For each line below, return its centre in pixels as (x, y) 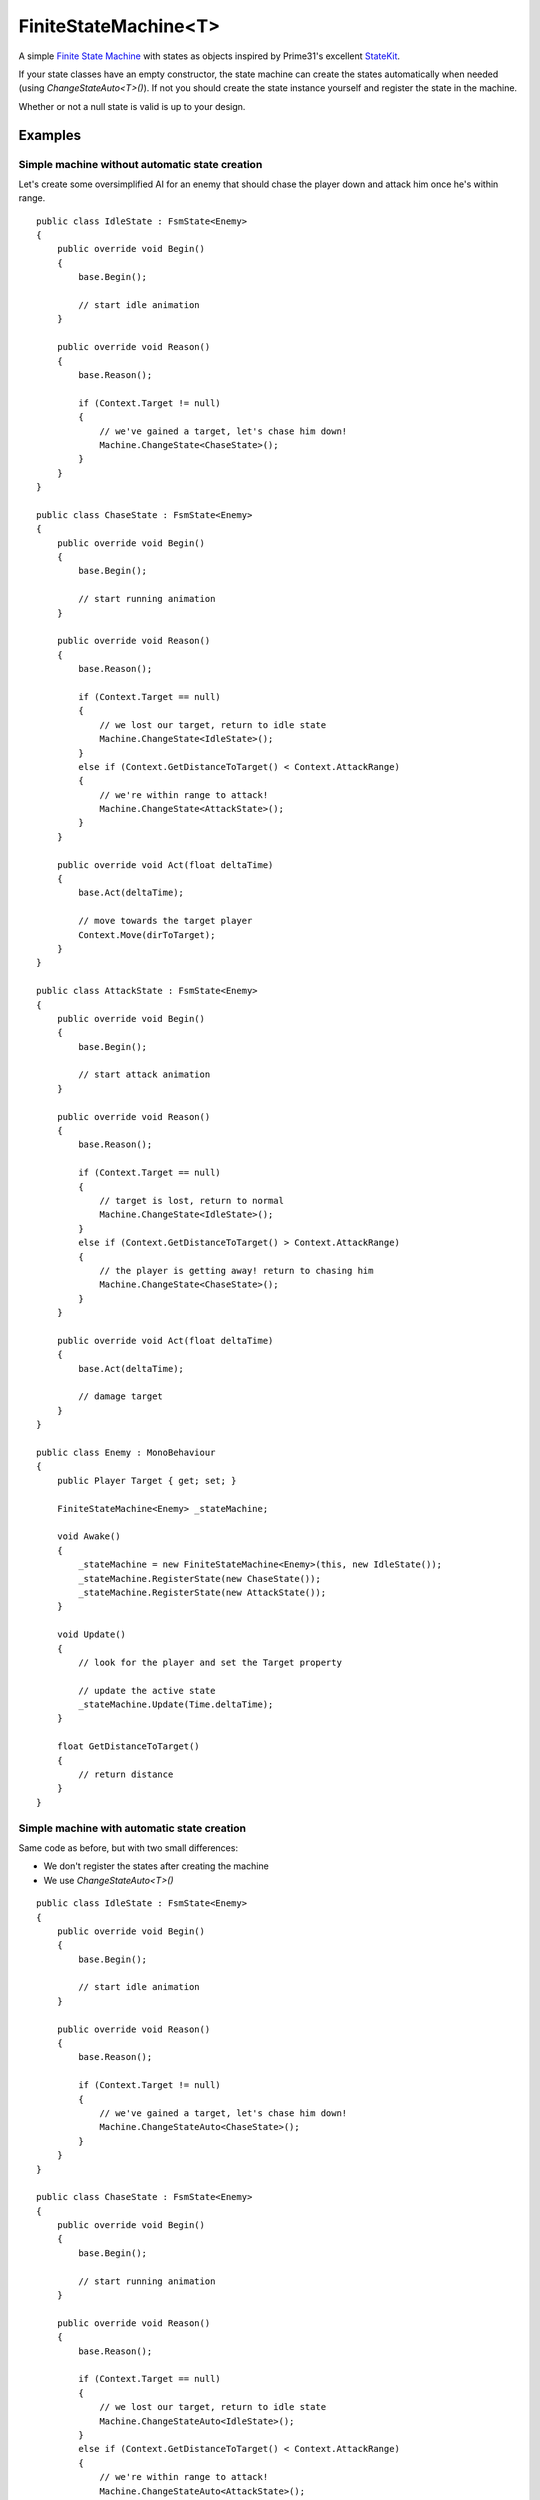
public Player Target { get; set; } (146, 1480)
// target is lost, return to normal (192, 1200)
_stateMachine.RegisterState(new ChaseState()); (200, 1578)
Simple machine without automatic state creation (140, 164)
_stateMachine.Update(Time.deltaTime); (176, 1704)
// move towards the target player (165, 921)
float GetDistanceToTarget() (128, 1746)
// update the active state (147, 1690)
